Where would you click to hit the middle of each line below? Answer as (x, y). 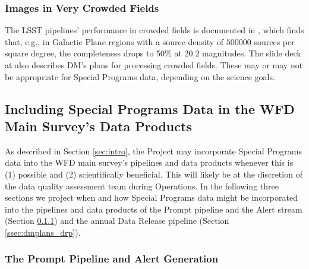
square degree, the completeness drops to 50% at (93, 53)
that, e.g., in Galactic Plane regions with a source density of (114, 41)
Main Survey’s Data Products (98, 126)
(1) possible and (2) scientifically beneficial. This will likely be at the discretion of (154, 174)
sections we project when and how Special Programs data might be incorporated (151, 197)
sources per (274, 41)
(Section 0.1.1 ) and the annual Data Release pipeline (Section (117, 221)
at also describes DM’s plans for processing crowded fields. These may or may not (154, 65)
